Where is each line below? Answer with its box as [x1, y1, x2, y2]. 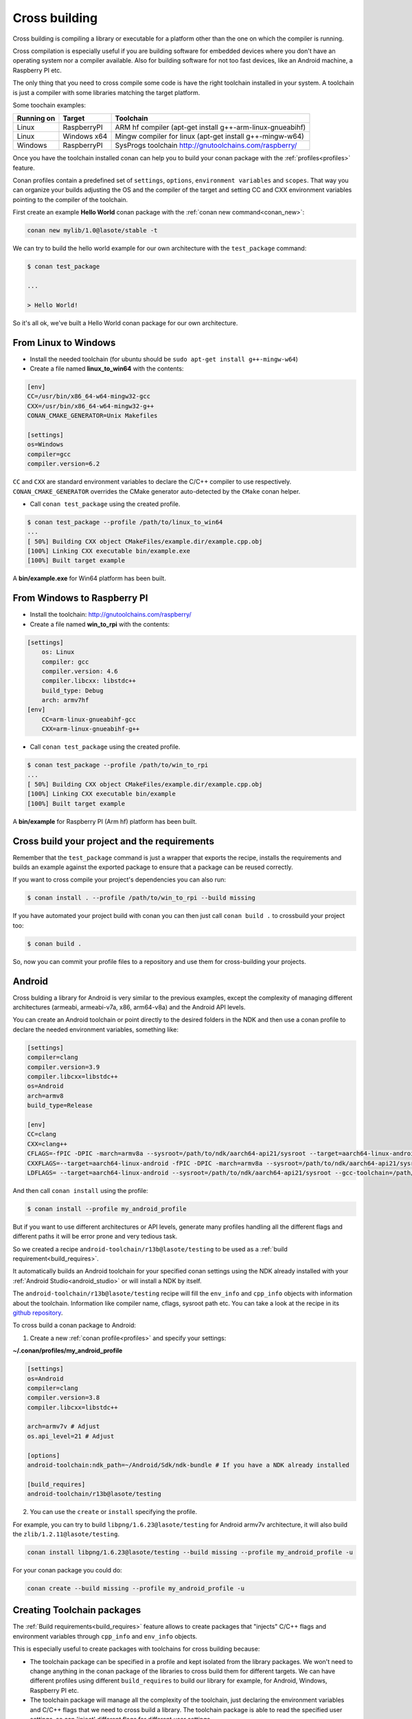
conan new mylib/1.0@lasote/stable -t [27, 227, 158, 234]
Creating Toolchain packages [12, 1604, 141, 1616]
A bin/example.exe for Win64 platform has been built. [12, 574, 166, 582]
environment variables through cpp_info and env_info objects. [12, 1632, 198, 1640]
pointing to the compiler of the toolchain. [12, 195, 128, 204]
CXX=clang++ [27, 1140, 68, 1148]
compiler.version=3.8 [27, 1394, 100, 1402]
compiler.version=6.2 [27, 460, 100, 468]
